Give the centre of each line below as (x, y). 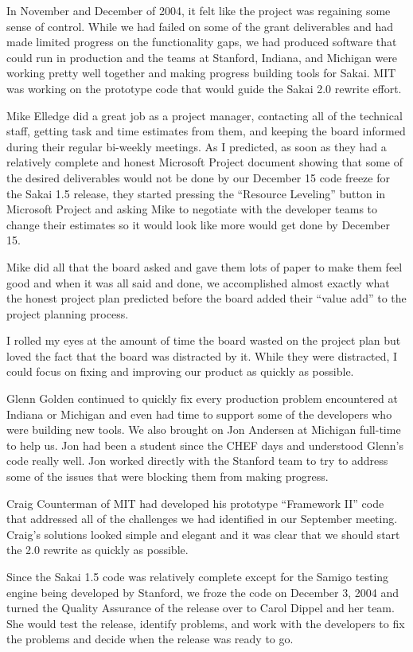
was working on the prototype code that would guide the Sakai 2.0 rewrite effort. (204, 88)
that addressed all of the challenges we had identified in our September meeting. (202, 519)
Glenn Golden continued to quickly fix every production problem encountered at (202, 398)
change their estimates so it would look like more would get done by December (198, 224)
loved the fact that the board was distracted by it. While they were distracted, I (202, 355)
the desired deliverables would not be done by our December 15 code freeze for (198, 177)
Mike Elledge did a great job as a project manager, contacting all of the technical (205, 115)
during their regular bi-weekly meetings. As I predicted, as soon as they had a (197, 146)
